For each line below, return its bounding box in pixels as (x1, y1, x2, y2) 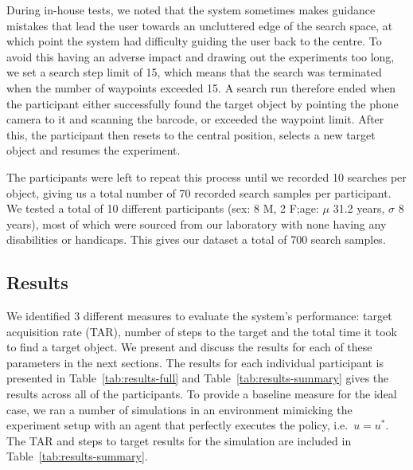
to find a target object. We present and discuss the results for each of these (6, 339, 372, 355)
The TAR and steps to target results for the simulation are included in (6, 432, 352, 448)
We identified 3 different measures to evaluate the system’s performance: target (6, 307, 392, 324)
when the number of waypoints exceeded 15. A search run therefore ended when (6, 79, 396, 96)
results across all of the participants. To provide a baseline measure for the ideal (6, 386, 397, 402)
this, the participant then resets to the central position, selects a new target (6, 126, 376, 143)
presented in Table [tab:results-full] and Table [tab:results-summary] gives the (6, 370, 389, 386)
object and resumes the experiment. (6, 142, 181, 159)
